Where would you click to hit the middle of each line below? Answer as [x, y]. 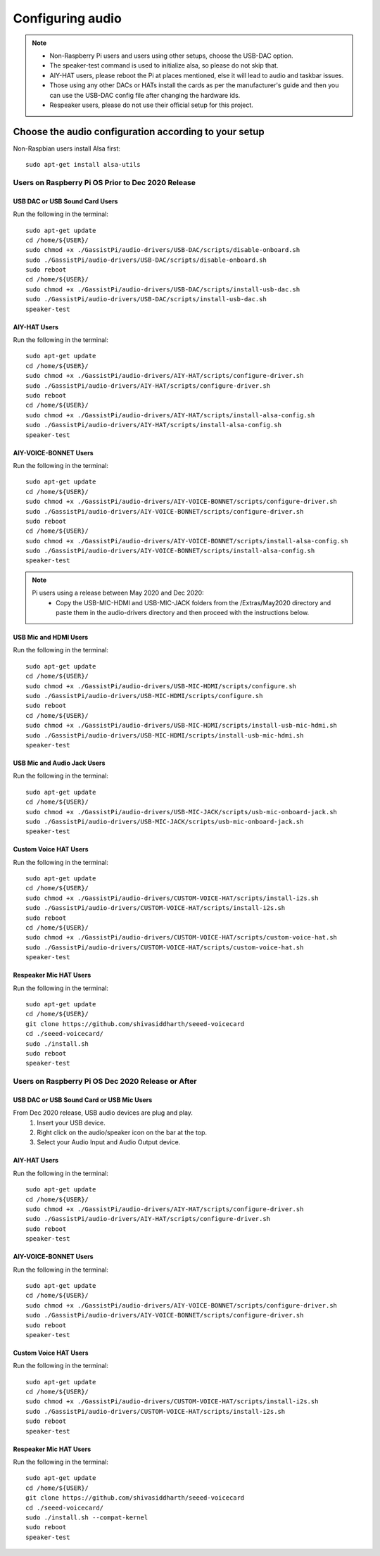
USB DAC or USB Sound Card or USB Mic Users [83, 1100]
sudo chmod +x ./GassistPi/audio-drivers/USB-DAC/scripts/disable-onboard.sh [163, 250]
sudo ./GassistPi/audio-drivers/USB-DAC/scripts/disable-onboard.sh [146, 260]
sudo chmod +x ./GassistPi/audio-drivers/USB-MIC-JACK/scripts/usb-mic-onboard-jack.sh [182, 812]
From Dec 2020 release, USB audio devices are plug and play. [103, 1113]
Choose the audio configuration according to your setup [139, 131]
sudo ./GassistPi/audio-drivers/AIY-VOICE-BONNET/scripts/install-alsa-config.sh [170, 551]
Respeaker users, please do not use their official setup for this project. [151, 105]
